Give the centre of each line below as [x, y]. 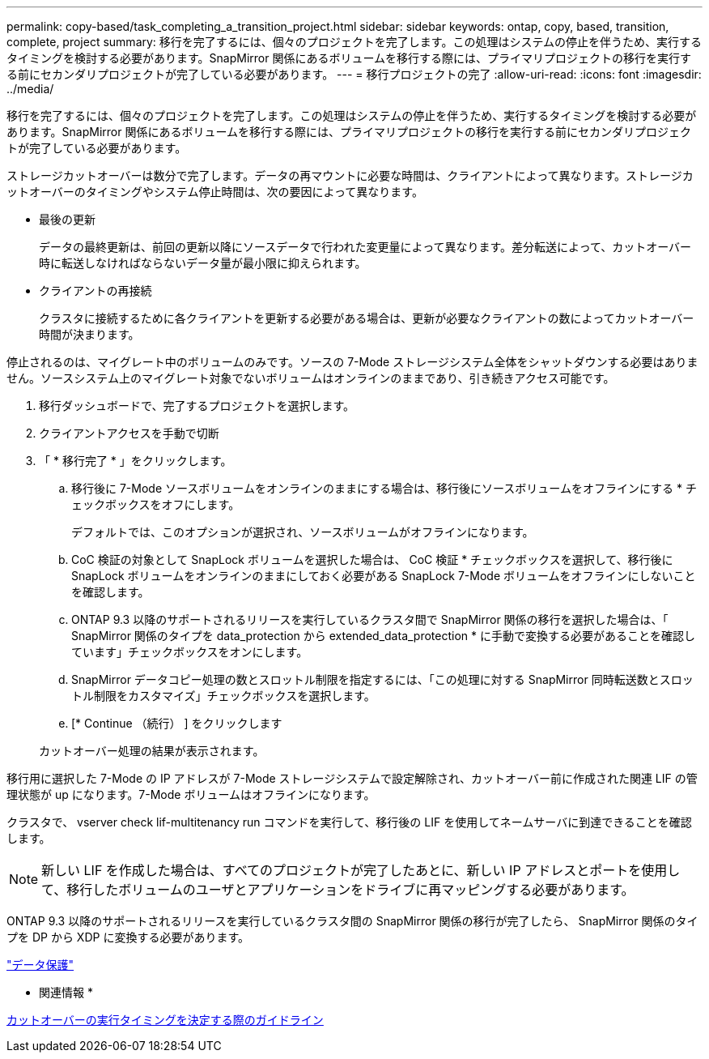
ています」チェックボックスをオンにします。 [190, 652]
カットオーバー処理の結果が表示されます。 [152, 751]
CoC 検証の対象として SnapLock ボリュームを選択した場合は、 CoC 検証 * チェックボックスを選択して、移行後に [372, 559]
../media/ [30, 89]
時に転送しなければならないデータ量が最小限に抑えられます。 [203, 263]
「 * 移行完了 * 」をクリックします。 [136, 461]
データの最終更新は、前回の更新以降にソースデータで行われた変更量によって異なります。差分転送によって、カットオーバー [365, 247]
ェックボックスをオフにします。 [156, 504]
